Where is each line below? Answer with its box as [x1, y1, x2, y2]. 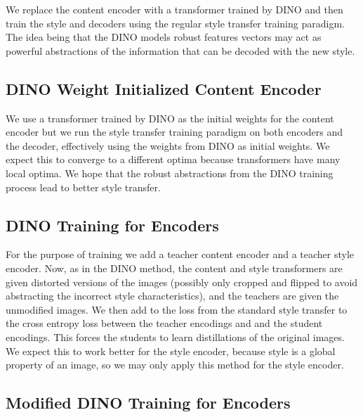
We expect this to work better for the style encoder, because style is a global [6, 343, 336, 358]
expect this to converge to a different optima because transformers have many [6, 152, 341, 167]
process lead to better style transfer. [6, 179, 161, 194]
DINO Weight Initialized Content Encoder [6, 77, 322, 99]
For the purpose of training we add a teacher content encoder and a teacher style [6, 247, 355, 262]
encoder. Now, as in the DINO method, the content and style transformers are [6, 260, 343, 275]
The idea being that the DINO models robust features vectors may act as [6, 30, 322, 44]
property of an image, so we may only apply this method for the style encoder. [6, 357, 344, 372]
